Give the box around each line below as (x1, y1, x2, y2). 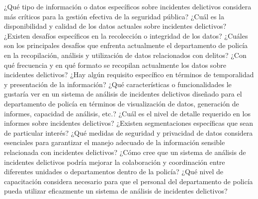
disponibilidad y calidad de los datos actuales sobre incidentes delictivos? (4, 21, 227, 31)
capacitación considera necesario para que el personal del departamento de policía (4, 176, 253, 186)
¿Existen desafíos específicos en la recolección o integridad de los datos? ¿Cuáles (4, 30, 248, 41)
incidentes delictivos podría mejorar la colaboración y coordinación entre (4, 156, 225, 167)
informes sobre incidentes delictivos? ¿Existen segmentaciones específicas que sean (4, 118, 254, 128)
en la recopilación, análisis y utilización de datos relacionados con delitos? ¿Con (4, 50, 247, 60)
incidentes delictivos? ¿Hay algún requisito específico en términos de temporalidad (4, 69, 254, 80)
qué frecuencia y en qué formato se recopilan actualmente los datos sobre (4, 59, 226, 70)
